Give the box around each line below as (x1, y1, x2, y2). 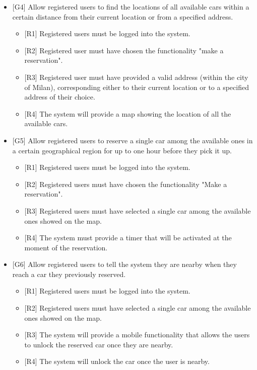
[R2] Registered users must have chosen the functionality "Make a (24, 178, 227, 189)
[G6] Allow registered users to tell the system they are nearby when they (12, 259, 237, 269)
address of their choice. (24, 91, 95, 102)
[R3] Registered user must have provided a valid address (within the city (24, 71, 248, 82)
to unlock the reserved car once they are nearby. (24, 339, 173, 349)
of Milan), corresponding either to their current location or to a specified (24, 81, 249, 92)
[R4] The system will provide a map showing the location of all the (24, 108, 231, 119)
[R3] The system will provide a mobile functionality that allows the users (24, 329, 250, 340)
